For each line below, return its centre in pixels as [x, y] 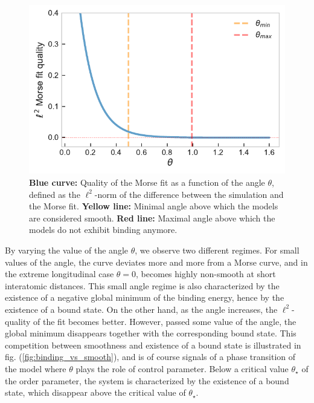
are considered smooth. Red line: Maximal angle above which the [152, 218]
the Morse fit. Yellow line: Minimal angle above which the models [154, 206]
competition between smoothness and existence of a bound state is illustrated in [153, 345]
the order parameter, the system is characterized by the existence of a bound [147, 380]
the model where [36, 368]
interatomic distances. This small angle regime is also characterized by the [142, 285]
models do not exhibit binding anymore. [103, 230]
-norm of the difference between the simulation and [189, 194]
